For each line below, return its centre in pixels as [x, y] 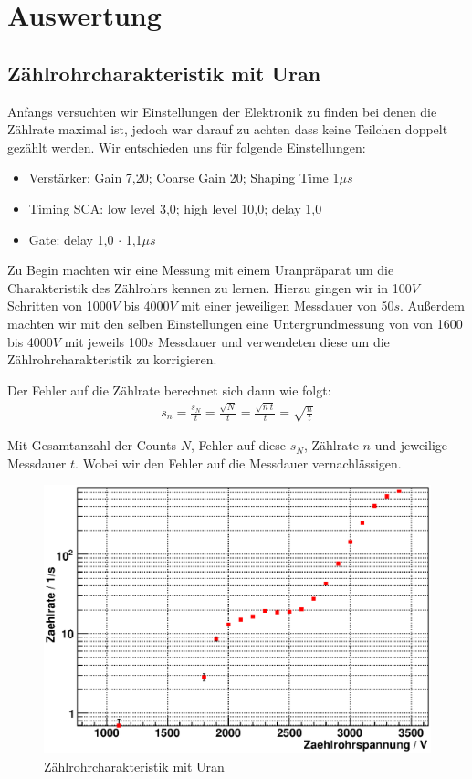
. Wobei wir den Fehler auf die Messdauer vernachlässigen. [238, 463]
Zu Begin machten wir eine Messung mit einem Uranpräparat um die [201, 270]
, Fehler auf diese [238, 445]
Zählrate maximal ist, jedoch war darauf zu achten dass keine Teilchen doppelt [228, 129]
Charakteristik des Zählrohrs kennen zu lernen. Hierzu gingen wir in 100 [210, 287]
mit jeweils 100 [106, 341]
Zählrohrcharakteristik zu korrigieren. [112, 359]
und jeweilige [411, 445]
